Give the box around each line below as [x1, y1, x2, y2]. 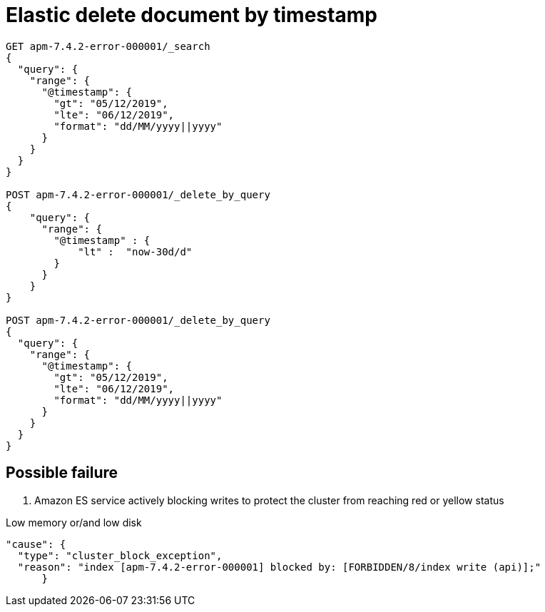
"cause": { [6, 538, 66, 550]
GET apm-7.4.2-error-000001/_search [6, 40, 210, 52]
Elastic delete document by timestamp [6, 3, 377, 27]
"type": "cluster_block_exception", [17, 549, 223, 561]
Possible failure [6, 464, 118, 482]
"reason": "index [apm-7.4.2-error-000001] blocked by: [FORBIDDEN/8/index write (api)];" [17, 561, 541, 573]
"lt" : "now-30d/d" [78, 245, 193, 257]
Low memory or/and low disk [6, 516, 142, 529]
